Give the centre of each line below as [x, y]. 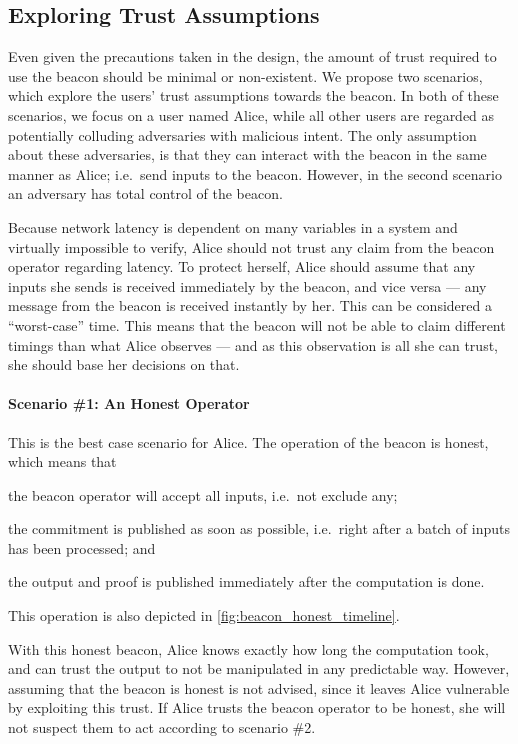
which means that [62, 461]
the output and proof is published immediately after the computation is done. [246, 581]
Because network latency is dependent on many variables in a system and [233, 226]
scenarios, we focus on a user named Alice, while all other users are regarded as [251, 114]
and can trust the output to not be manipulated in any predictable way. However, [259, 668]
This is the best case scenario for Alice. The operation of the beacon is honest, [248, 441]
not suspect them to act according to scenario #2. [162, 727]
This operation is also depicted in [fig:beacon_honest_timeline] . [204, 615]
